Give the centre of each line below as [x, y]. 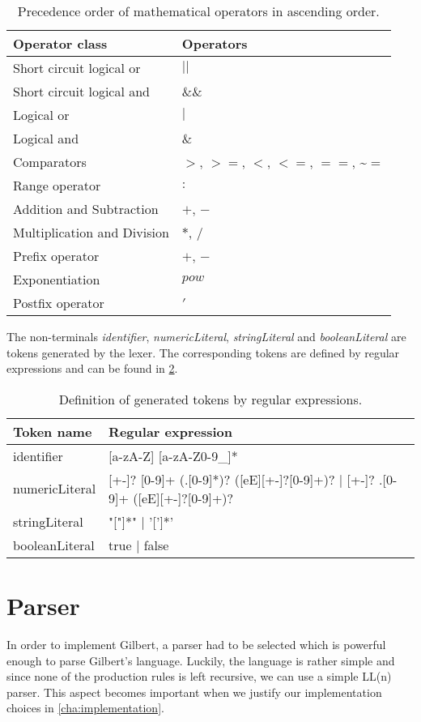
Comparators [50, 162]
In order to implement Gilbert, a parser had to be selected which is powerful [196, 644]
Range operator [57, 185]
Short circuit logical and [82, 91]
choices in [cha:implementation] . [85, 708]
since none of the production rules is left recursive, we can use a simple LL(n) [199, 676]
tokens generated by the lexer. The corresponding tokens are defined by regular [203, 352]
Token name [53, 431]
